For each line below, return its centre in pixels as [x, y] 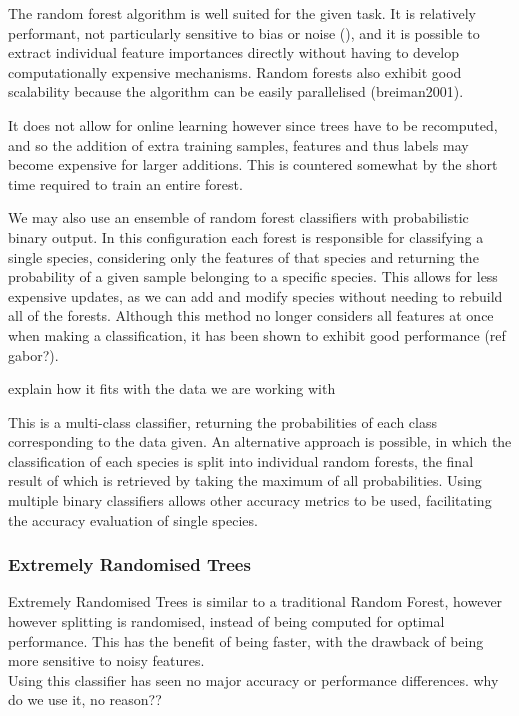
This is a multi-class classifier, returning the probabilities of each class [222, 421]
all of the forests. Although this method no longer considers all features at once [251, 315]
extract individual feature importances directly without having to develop [234, 52]
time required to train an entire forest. [125, 183]
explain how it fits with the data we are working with [172, 388]
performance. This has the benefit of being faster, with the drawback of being [246, 640]
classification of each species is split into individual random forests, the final [241, 460]
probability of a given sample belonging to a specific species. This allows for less [253, 276]
